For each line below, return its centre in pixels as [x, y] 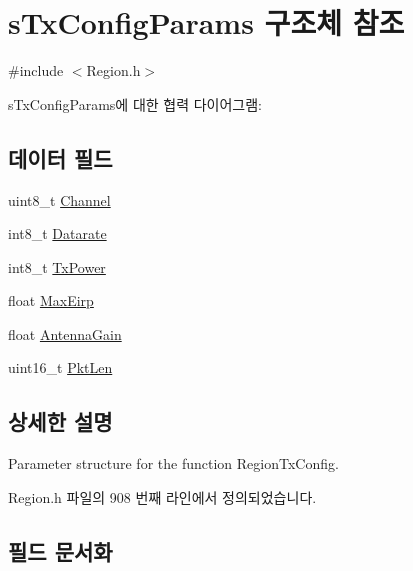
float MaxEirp [51, 300]
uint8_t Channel [59, 199]
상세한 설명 [60, 421]
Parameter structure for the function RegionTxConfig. [173, 463]
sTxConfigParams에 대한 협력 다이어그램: [135, 103]
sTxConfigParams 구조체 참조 [206, 22]
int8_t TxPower [57, 266]
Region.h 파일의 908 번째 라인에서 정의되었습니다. [162, 496]
